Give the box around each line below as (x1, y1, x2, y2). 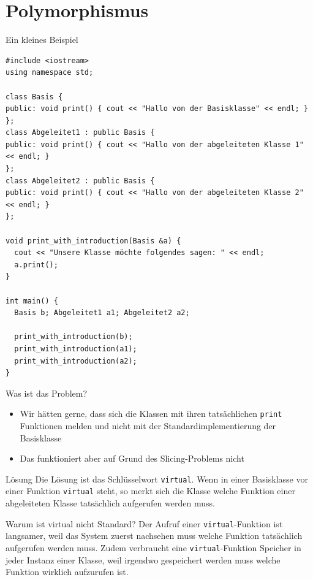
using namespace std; (6, 68, 94, 77)
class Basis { (6, 92, 63, 101)
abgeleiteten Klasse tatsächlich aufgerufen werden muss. (6, 497, 215, 509)
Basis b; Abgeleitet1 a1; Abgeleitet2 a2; (14, 308, 190, 318)
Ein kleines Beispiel (6, 33, 78, 46)
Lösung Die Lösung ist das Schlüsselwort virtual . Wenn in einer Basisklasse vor (6, 472, 308, 485)
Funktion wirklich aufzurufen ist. (6, 565, 129, 578)
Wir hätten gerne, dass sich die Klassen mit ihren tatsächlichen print (20, 407, 282, 420)
